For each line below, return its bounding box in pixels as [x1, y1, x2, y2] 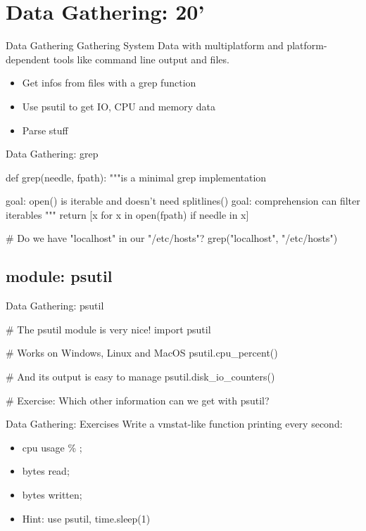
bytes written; [22, 487, 82, 502]
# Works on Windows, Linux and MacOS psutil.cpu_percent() [6, 345, 278, 360]
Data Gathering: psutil [6, 298, 104, 313]
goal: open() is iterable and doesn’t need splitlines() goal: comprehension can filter [6, 193, 360, 208]
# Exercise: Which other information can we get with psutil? [6, 392, 270, 407]
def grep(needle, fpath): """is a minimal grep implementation [6, 169, 267, 184]
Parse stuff [22, 122, 68, 137]
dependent [6, 51, 51, 66]
